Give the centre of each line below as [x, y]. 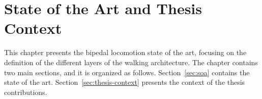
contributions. [26, 92]
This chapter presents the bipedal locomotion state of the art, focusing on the [125, 52]
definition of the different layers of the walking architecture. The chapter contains [131, 62]
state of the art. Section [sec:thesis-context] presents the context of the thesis [125, 82]
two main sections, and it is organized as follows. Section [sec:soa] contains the [127, 72]
